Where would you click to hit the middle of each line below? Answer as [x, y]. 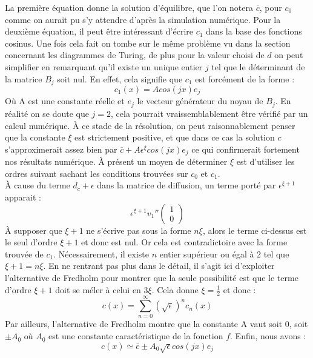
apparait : [23, 197]
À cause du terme [38, 185]
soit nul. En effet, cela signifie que [120, 78]
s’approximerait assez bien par [61, 149]
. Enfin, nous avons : [268, 336]
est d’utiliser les [265, 161]
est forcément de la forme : [245, 78]
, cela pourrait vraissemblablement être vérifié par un [209, 113]
